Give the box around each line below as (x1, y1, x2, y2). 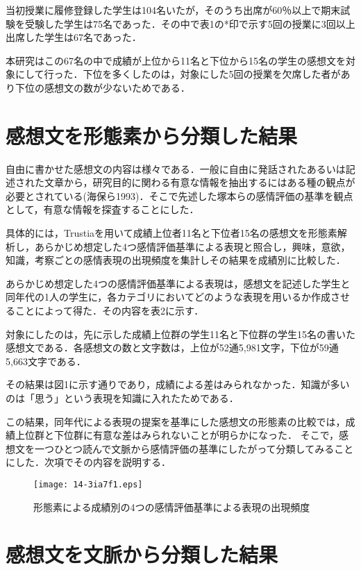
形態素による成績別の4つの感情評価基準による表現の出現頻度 (33, 499, 310, 514)
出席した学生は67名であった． (6, 30, 142, 44)
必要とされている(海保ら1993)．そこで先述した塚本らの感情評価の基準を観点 (6, 188, 353, 203)
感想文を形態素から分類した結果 (6, 121, 298, 149)
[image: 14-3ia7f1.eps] (33, 479, 143, 489)
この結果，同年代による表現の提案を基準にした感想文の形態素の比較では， (6, 414, 346, 428)
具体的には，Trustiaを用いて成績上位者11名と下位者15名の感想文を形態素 (6, 226, 337, 240)
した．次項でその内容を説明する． (15, 455, 171, 469)
